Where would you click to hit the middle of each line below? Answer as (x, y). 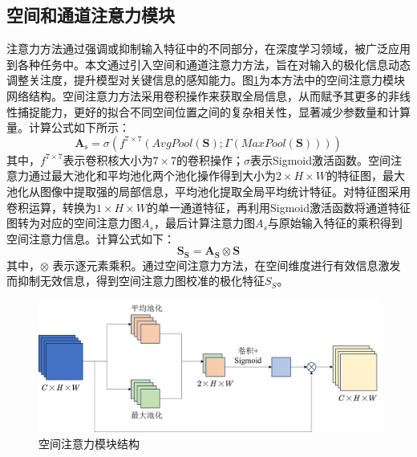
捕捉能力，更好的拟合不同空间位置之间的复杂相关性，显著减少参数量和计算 (214, 111)
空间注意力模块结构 (89, 443)
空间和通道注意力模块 (91, 15)
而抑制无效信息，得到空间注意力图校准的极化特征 (136, 281)
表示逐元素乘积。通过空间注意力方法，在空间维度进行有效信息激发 (227, 265)
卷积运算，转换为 (51, 207)
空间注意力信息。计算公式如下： (91, 238)
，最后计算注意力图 (204, 223)
